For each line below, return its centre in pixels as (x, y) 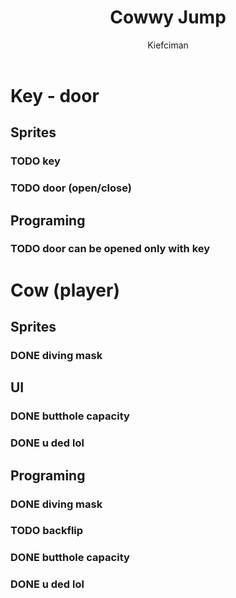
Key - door (55, 95)
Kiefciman (168, 45)
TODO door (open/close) (71, 188)
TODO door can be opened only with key (110, 249)
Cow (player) (65, 290)
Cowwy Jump (168, 17)
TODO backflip (47, 531)
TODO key (35, 161)
